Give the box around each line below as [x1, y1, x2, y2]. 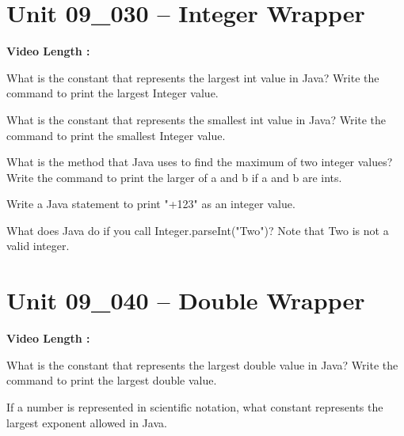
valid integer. [6, 237, 70, 254]
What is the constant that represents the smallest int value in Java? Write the [6, 111, 387, 127]
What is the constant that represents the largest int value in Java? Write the [6, 69, 379, 85]
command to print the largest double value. [6, 372, 217, 389]
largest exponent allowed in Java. [6, 414, 167, 430]
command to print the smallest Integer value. [6, 127, 226, 143]
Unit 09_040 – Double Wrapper [6, 284, 365, 317]
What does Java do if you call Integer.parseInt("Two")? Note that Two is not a [6, 222, 389, 238]
